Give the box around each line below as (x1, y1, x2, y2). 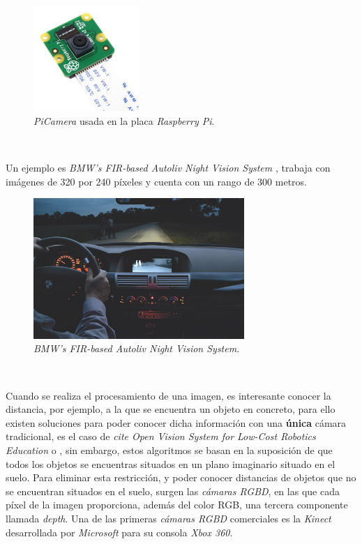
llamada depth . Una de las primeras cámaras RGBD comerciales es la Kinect (6, 511, 331, 525)
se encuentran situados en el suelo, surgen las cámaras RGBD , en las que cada (6, 483, 340, 498)
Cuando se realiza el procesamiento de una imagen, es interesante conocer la (6, 388, 331, 402)
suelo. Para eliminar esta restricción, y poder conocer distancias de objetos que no (6, 470, 356, 485)
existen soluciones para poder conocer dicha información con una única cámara (6, 415, 347, 430)
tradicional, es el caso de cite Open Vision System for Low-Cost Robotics (6, 429, 316, 444)
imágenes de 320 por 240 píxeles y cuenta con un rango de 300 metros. (6, 174, 307, 188)
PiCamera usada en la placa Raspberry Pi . (33, 113, 215, 128)
